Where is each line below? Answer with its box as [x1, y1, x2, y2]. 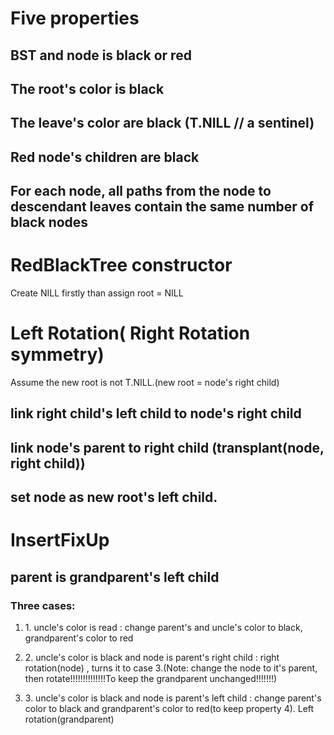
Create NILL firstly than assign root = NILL [10, 287, 184, 299]
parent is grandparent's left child [10, 568, 220, 586]
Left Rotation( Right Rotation [10, 322, 251, 345]
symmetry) [10, 343, 105, 366]
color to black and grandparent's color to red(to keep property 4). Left [24, 703, 315, 715]
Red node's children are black [10, 148, 200, 166]
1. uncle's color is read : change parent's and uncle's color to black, [24, 622, 303, 634]
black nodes [10, 214, 89, 231]
